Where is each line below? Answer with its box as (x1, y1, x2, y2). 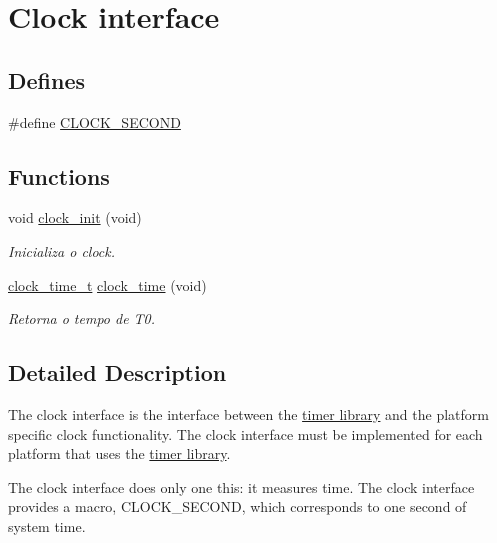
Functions (8, 160, 110, 191)
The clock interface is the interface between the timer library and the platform (8, 403, 489, 424)
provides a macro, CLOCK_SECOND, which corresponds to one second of (8, 496, 467, 517)
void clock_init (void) (8, 207, 142, 228)
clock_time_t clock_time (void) (8, 274, 207, 295)
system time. (8, 515, 86, 536)
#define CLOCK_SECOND (8, 111, 181, 132)
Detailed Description (8, 357, 227, 388)
